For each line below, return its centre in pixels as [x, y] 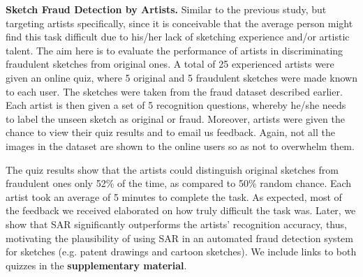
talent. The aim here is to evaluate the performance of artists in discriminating [175, 50]
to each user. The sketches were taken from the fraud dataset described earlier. [174, 91]
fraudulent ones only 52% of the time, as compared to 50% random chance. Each [179, 183]
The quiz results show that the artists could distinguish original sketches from [172, 169]
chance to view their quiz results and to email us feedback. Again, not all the [171, 132]
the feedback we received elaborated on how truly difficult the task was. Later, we [181, 210]
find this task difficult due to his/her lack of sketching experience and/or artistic [178, 37]
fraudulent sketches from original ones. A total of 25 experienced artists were [170, 64]
